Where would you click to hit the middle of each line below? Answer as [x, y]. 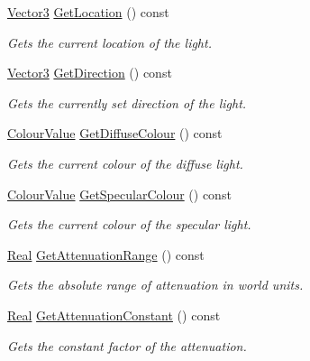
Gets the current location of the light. [109, 42]
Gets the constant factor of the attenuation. [127, 345]
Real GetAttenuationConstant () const [114, 315]
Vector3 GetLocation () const [88, 12]
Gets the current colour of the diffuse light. [125, 163]
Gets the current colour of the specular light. [129, 224]
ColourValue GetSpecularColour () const [119, 194]
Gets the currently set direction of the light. [127, 102]
